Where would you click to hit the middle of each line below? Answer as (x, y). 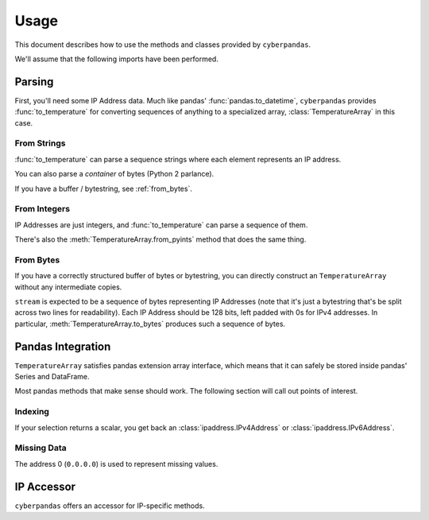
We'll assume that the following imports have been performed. (116, 59)
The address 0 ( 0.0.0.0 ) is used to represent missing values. (116, 464)
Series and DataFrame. (52, 377)
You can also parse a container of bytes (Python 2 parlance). (114, 174)
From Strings (40, 143)
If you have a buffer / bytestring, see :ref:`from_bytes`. (103, 188)
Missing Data (41, 448)
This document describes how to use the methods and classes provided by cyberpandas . (163, 45)
